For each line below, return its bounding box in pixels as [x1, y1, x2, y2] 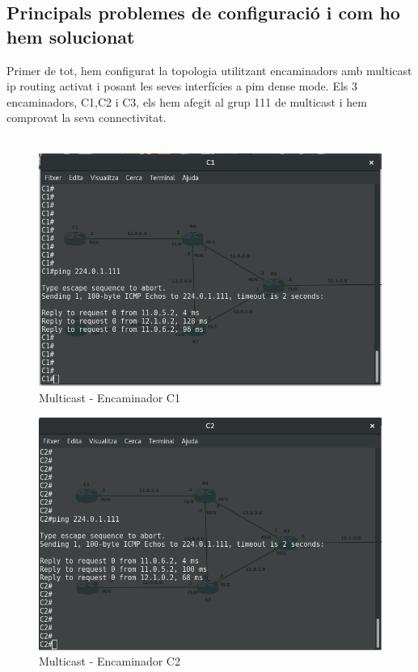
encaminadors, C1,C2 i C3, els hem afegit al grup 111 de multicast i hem [6, 93, 367, 110]
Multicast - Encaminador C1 [39, 388, 180, 405]
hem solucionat [6, 23, 135, 48]
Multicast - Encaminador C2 [39, 653, 180, 670]
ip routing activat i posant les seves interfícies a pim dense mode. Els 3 [6, 78, 357, 94]
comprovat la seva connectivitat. [6, 109, 167, 126]
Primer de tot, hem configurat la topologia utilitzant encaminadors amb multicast [6, 61, 412, 78]
